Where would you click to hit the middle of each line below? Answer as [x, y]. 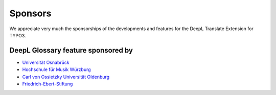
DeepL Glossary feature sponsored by [71, 50]
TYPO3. [18, 35]
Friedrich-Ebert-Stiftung [48, 84]
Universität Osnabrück [46, 62]
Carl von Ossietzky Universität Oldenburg [66, 77]
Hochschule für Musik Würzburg [57, 69]
